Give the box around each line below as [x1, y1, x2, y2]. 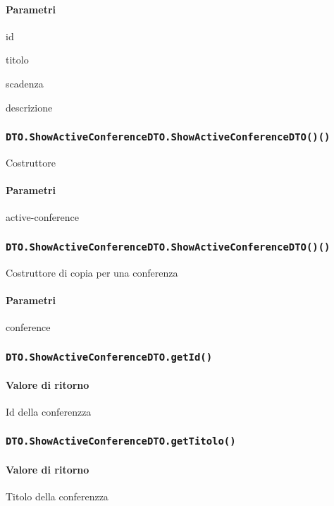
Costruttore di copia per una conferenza [6, 265, 178, 279]
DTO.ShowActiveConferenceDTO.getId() [6, 351, 213, 363]
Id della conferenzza [6, 404, 92, 418]
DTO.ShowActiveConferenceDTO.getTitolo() [6, 435, 236, 447]
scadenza [6, 76, 44, 90]
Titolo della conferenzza [6, 488, 109, 503]
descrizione [6, 100, 53, 114]
